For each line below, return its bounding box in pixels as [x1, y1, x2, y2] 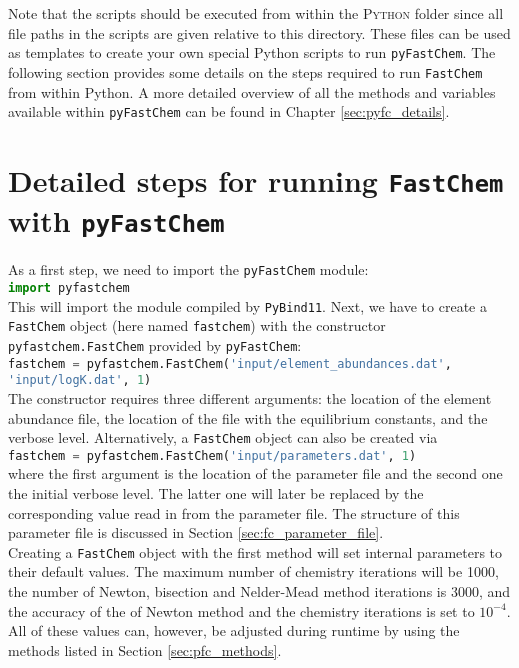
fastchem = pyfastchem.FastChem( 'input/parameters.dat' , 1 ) [8, 448, 417, 463]
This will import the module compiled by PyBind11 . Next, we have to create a [8, 295, 487, 316]
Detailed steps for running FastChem [8, 159, 504, 200]
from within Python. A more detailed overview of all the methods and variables [8, 81, 496, 102]
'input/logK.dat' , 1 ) [8, 373, 152, 388]
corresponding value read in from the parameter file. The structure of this [8, 502, 460, 523]
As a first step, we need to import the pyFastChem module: [8, 259, 369, 280]
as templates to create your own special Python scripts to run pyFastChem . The [8, 42, 496, 63]
